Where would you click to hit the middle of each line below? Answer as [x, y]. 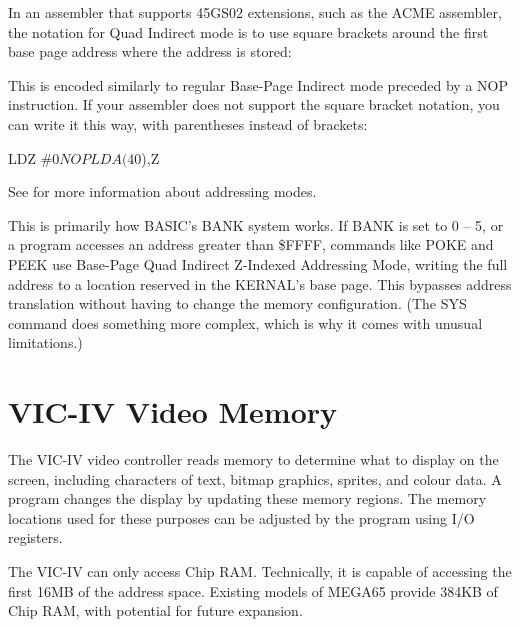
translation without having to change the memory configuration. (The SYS [237, 303]
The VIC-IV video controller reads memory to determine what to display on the [253, 459]
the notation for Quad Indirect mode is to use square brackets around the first [248, 31]
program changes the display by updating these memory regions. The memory [247, 498]
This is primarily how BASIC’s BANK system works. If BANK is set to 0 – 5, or [256, 224]
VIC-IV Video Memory [173, 411]
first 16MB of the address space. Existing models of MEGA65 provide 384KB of [253, 590]
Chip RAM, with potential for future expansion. [155, 610]
